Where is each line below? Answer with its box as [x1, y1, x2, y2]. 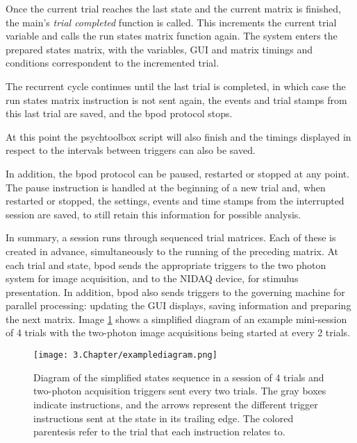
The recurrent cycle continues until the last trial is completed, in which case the [6, 78, 346, 93]
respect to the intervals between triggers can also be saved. [6, 143, 256, 157]
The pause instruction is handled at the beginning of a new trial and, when [6, 180, 326, 194]
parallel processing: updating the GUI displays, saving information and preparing [6, 298, 351, 313]
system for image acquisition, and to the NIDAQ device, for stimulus [6, 271, 299, 286]
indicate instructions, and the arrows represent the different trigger [33, 397, 318, 411]
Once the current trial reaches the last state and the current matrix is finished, [6, 1, 341, 15]
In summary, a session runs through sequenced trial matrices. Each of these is [6, 230, 336, 245]
